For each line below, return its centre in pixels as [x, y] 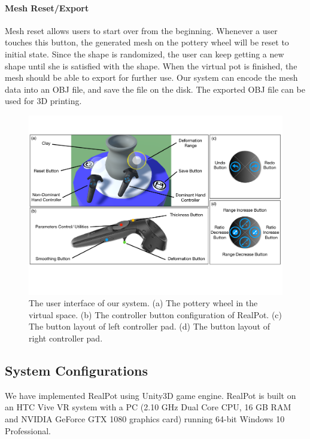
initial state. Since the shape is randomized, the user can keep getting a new [145, 54]
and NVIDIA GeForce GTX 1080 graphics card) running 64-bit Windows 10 [145, 418]
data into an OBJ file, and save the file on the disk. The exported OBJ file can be [155, 89]
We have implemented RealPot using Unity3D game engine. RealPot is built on [151, 395]
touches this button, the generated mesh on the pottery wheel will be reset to [147, 42]
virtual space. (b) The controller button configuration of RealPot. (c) [155, 314]
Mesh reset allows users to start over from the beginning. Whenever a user [141, 30]
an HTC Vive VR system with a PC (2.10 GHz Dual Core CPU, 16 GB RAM [148, 407]
